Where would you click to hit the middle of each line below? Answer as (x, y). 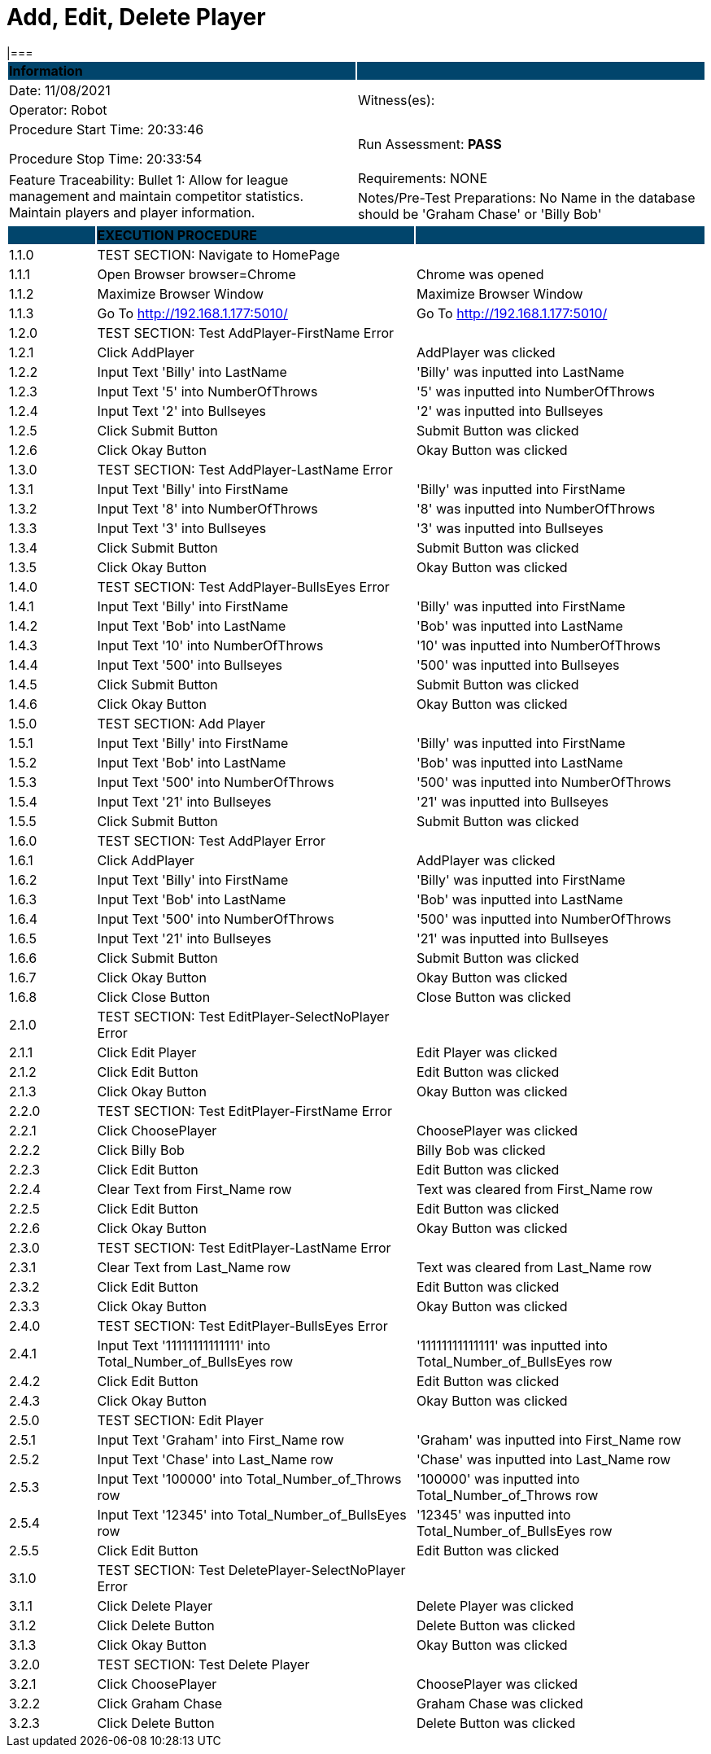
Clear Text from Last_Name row (194, 1267)
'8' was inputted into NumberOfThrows (536, 508)
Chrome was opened (480, 274)
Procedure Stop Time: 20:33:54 (106, 158)
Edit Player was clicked (486, 1052)
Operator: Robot (58, 109)
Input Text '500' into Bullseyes (190, 665)
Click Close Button (154, 997)
